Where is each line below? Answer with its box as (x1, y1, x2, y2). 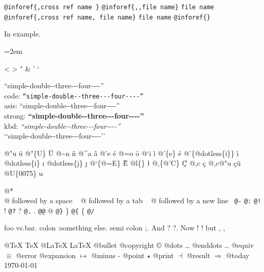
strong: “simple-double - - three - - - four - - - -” (4, 110, 144, 121)
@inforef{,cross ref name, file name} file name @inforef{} (4, 13, 211, 21)
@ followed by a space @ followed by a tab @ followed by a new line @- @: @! (4, 195, 261, 206)
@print (152, 249, 174, 260)
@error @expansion (16, 249, 76, 260)
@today (226, 249, 250, 260)
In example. (4, 28, 41, 39)
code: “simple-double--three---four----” (4, 90, 144, 101)
